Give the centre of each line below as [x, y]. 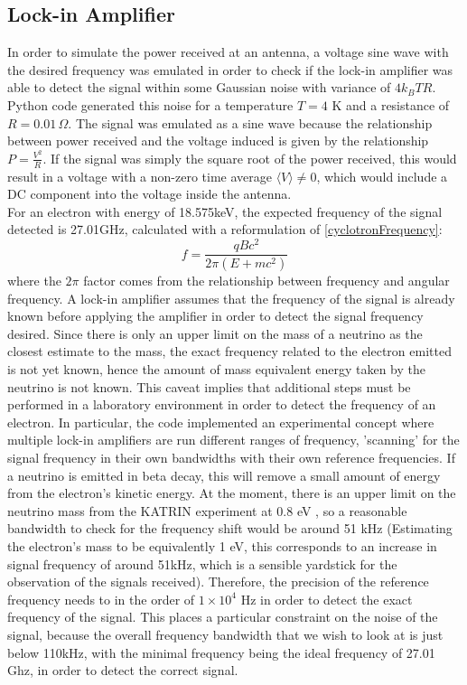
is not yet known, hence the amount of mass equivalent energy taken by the [217, 369]
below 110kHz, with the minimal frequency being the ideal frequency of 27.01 [221, 652]
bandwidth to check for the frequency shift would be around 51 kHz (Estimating [230, 528]
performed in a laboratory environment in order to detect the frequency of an [222, 404]
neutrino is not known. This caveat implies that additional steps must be [209, 386]
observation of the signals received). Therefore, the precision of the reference [218, 582]
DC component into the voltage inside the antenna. [149, 194]
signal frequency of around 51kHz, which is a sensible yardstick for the [202, 563]
